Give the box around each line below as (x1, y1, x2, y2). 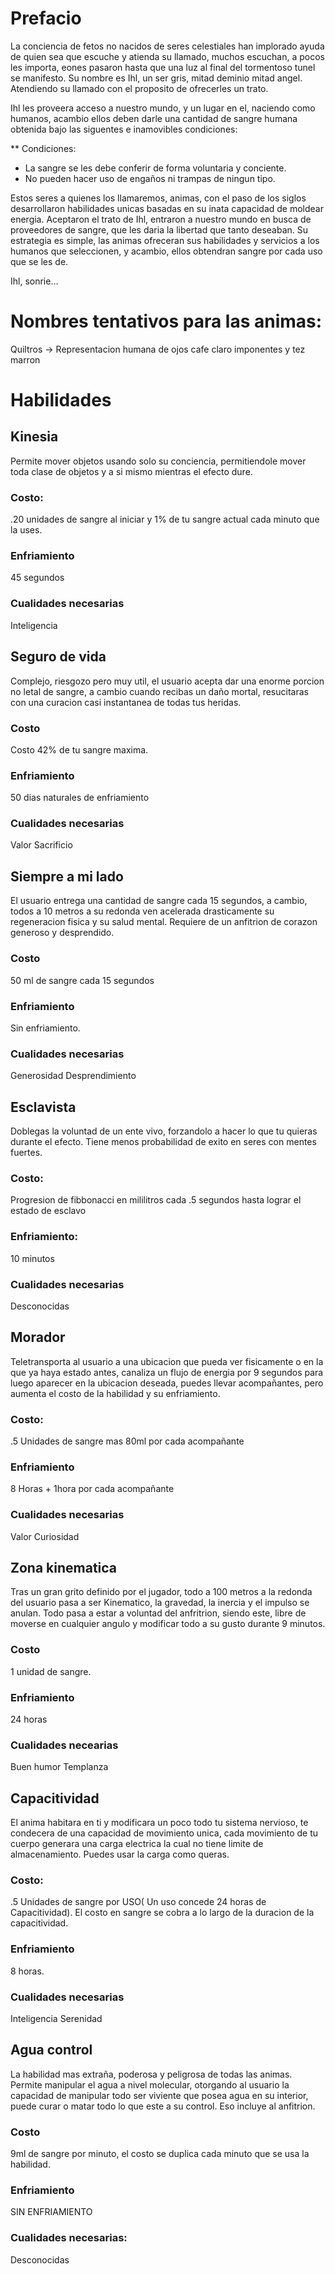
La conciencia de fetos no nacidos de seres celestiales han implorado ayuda (10, 40, 325, 52)
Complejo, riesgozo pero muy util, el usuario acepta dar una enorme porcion (10, 675, 325, 687)
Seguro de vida (10, 648, 107, 666)
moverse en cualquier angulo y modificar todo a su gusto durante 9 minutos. (10, 1618, 326, 1630)
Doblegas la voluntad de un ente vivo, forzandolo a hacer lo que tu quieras (10, 1125, 318, 1137)
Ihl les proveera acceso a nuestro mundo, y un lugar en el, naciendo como (10, 102, 316, 114)
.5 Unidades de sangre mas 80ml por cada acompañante (10, 1435, 245, 1447)
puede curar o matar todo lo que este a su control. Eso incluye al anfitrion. (10, 2100, 316, 2112)
